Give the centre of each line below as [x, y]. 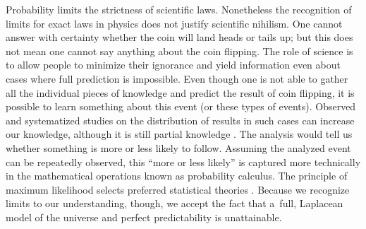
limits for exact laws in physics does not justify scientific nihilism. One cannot [174, 23]
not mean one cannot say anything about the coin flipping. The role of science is [179, 51]
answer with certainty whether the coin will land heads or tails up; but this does [179, 37]
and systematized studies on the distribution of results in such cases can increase [180, 120]
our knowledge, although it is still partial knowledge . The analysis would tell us [179, 134]
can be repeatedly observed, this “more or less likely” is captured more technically [183, 162]
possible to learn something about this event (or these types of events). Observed [181, 106]
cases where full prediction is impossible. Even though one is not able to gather [177, 78]
